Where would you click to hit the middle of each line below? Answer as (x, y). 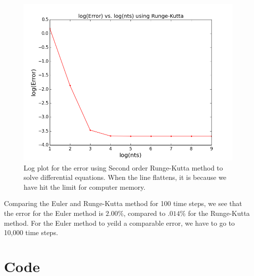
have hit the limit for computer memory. (85, 187)
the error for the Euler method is (54, 213)
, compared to (144, 213)
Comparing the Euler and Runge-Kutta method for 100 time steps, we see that (123, 203)
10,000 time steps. (31, 232)
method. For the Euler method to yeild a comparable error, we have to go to (119, 223)
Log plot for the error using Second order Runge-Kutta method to (123, 167)
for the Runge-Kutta (219, 213)
